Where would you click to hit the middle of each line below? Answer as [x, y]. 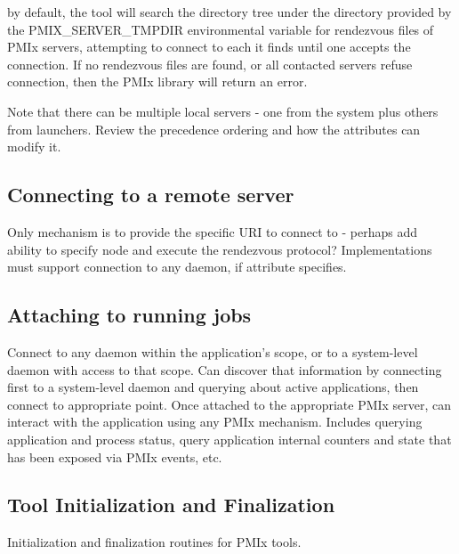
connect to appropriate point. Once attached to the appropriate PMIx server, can [229, 404]
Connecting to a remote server [151, 195]
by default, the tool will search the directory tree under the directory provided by [229, 12]
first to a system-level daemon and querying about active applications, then [213, 387]
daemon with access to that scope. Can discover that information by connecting [225, 369]
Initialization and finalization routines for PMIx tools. [154, 542]
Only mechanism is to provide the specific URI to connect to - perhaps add [212, 231]
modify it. [34, 147]
